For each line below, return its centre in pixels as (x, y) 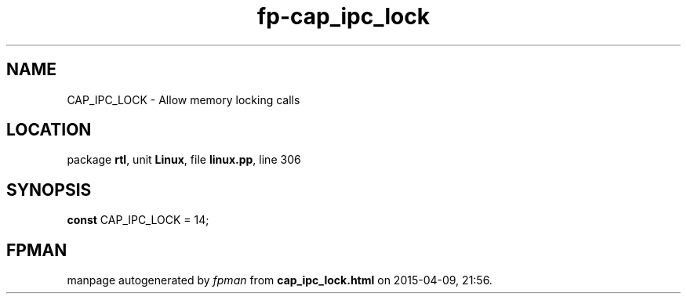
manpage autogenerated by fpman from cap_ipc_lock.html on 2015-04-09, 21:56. (280, 280)
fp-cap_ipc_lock (343, 16)
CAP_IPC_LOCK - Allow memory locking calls (184, 99)
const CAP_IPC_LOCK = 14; (138, 220)
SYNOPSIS (49, 190)
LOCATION (49, 130)
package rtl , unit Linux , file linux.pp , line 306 (184, 160)
